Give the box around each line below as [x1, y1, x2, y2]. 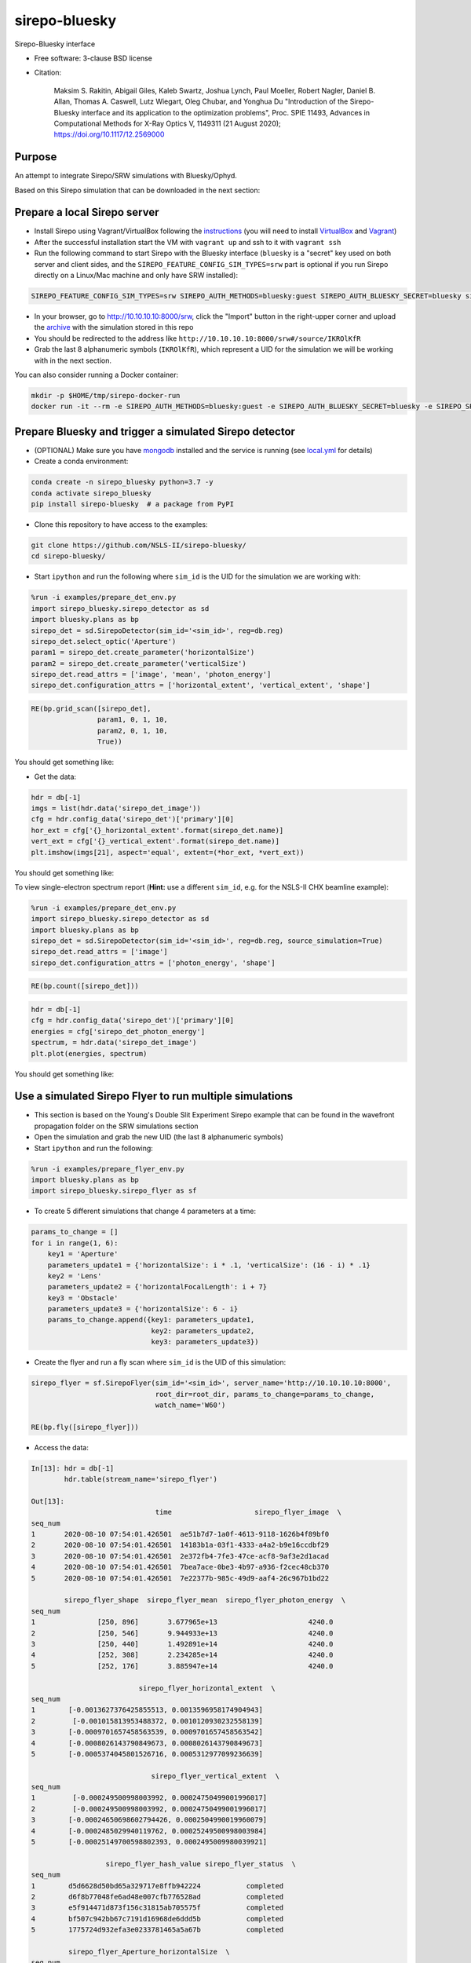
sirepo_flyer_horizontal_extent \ [138, 1683, 276, 1692]
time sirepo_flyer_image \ [155, 1508, 341, 1517]
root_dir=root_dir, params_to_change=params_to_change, [155, 1390, 375, 1398]
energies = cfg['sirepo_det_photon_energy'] [31, 1027, 206, 1036]
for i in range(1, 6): [31, 1238, 119, 1248]
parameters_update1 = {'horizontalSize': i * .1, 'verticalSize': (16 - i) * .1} [47, 1260, 371, 1270]
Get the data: [34, 772, 77, 781]
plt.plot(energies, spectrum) [31, 1049, 148, 1058]
